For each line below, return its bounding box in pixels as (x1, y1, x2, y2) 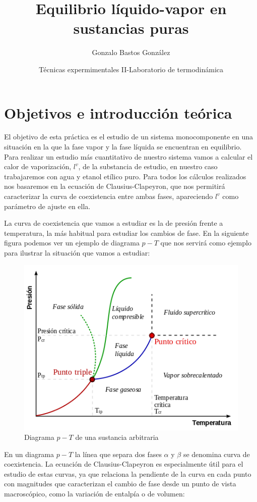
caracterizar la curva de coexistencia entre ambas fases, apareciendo (4, 191, 213, 201)
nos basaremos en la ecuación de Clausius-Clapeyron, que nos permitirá (4, 181, 225, 191)
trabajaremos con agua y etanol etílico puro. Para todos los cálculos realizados (4, 171, 246, 181)
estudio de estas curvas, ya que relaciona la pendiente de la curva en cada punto (4, 468, 251, 479)
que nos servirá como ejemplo (160, 237, 251, 248)
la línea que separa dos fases (75, 448, 162, 459)
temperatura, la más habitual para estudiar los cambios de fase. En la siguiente (4, 227, 249, 238)
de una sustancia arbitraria (75, 432, 159, 442)
